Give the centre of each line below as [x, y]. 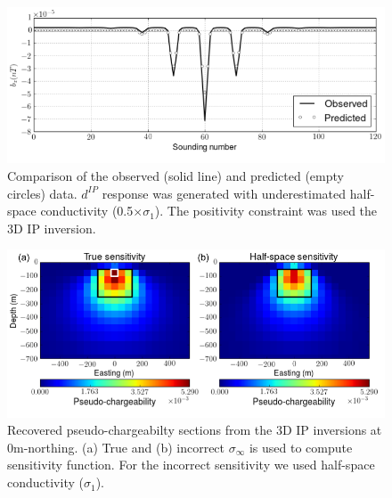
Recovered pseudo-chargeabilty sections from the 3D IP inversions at [195, 430]
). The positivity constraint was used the [266, 211]
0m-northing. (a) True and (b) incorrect [116, 447]
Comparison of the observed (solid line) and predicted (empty [176, 176]
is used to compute [301, 447]
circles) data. [42, 193]
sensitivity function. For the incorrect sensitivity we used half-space [191, 465]
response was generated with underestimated [224, 193]
